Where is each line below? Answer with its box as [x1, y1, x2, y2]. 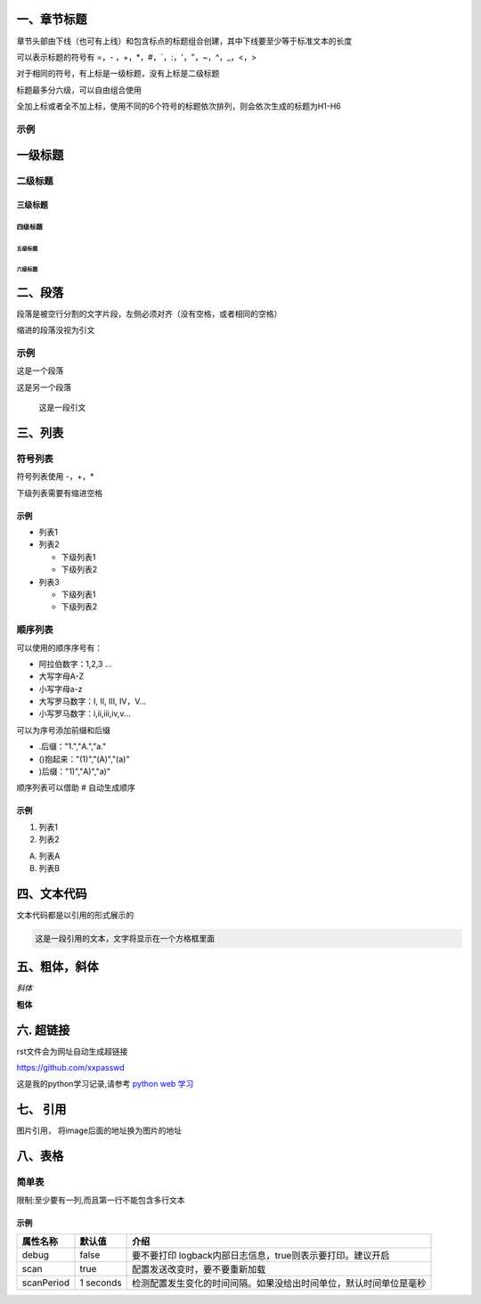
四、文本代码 [16, 886, 87, 901]
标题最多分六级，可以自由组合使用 [16, 85, 142, 95]
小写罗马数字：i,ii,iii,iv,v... [38, 708, 131, 719]
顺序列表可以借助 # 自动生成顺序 [16, 782, 135, 793]
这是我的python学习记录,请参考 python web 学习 [16, 1079, 194, 1089]
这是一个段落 [16, 365, 64, 376]
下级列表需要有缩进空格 [16, 487, 102, 498]
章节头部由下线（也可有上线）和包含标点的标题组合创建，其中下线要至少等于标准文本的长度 [16, 36, 352, 46]
